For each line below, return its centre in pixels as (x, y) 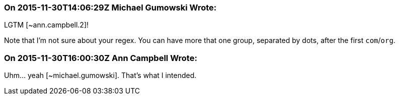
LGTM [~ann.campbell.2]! (47, 25)
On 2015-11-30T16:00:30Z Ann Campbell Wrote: (101, 58)
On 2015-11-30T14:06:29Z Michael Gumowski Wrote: (110, 7)
